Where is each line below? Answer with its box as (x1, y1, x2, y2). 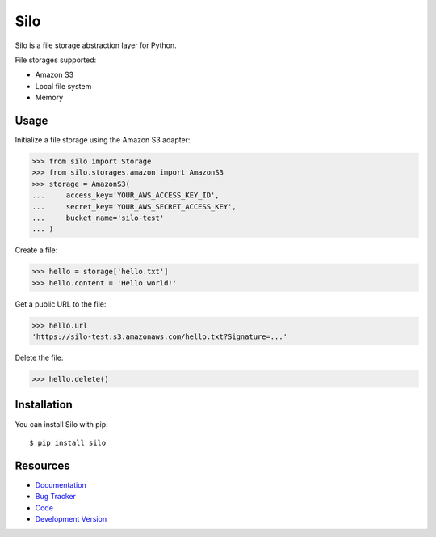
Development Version (35, 514, 107, 523)
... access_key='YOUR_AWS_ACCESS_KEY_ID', (31, 191, 220, 200)
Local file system (35, 81, 92, 91)
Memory (35, 93, 64, 103)
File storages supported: (15, 55, 97, 65)
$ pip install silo (29, 438, 107, 447)
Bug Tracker (35, 492, 77, 501)
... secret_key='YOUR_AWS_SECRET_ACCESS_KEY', (31, 202, 237, 211)
